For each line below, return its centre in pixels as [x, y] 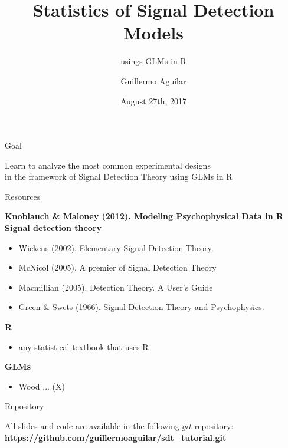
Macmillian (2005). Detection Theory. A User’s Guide [116, 287]
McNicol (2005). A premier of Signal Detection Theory [117, 267]
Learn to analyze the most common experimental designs [108, 165]
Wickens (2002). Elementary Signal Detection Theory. [116, 247]
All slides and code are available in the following [92, 426]
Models [153, 33]
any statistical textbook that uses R [84, 346]
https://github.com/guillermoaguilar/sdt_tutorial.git [116, 437]
